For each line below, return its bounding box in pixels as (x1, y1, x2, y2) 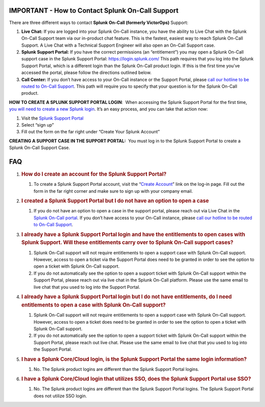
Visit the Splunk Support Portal (21, 115, 83, 121)
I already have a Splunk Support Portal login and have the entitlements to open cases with (21, 231, 245, 238)
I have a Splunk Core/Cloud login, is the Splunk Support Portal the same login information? (21, 356, 247, 362)
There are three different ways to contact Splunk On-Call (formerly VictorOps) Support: (9, 20, 188, 25)
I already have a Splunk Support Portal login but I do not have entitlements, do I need (21, 293, 232, 300)
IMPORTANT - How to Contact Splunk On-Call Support (9, 6, 179, 15)
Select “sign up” (21, 122, 54, 127)
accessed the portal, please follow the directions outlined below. (21, 70, 152, 76)
